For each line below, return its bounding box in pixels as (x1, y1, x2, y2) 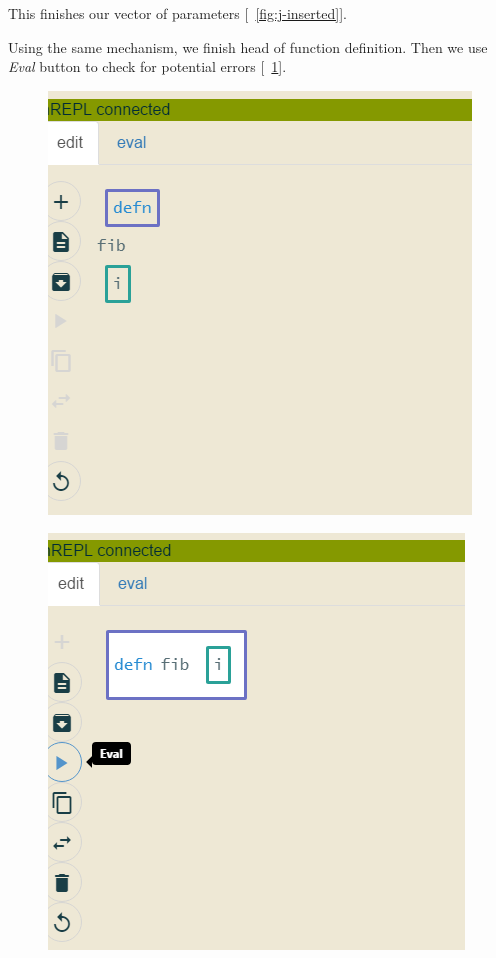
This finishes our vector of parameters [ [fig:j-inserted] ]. (8, 3, 347, 23)
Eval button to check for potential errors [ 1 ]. (8, 56, 287, 77)
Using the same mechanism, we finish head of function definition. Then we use (8, 36, 488, 57)
